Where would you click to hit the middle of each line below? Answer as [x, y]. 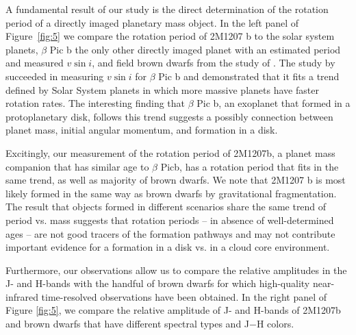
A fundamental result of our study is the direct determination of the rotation [167, 9]
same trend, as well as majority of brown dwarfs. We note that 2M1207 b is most [176, 180]
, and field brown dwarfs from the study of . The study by [214, 63]
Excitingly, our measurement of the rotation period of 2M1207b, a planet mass [170, 152]
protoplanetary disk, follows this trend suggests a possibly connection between [169, 116]
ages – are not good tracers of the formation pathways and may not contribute [170, 233]
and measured [35, 63]
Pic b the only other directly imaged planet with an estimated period [195, 49]
